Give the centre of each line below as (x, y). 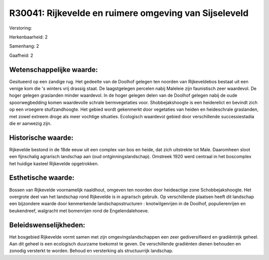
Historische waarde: (41, 137)
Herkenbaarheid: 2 (28, 37)
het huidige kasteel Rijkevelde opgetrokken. (54, 163)
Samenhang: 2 (24, 46)
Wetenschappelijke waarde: (54, 70)
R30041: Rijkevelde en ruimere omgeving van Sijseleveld (129, 13)
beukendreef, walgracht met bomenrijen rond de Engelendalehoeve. (79, 211)
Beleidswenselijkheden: (47, 225)
